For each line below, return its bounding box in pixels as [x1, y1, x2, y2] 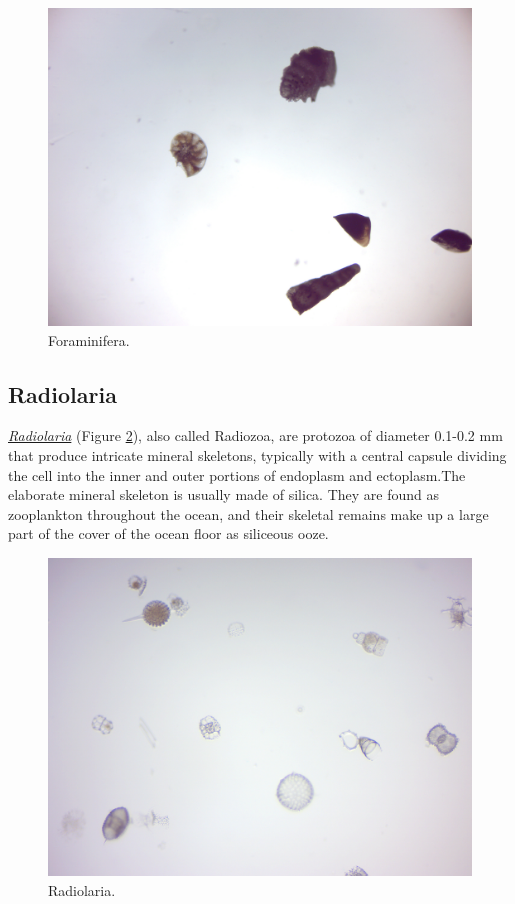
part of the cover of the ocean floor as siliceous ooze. [8, 523, 329, 544]
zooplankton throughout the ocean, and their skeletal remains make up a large [8, 503, 489, 524]
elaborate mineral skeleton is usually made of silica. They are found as [8, 484, 439, 505]
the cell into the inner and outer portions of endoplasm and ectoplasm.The [8, 464, 466, 485]
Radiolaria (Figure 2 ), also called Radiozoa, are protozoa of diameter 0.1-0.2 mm [8, 425, 503, 446]
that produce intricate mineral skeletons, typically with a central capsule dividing [8, 444, 507, 465]
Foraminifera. [48, 329, 130, 350]
